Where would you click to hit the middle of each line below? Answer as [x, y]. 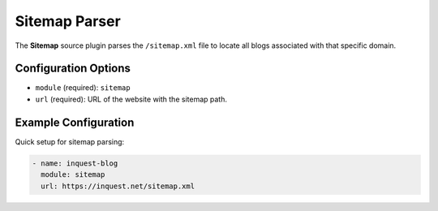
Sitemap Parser [68, 21]
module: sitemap [73, 175]
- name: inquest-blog [75, 163]
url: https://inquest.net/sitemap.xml [118, 186]
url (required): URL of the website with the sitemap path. [131, 99]
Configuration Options [73, 69]
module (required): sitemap [83, 88]
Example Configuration [75, 122]
